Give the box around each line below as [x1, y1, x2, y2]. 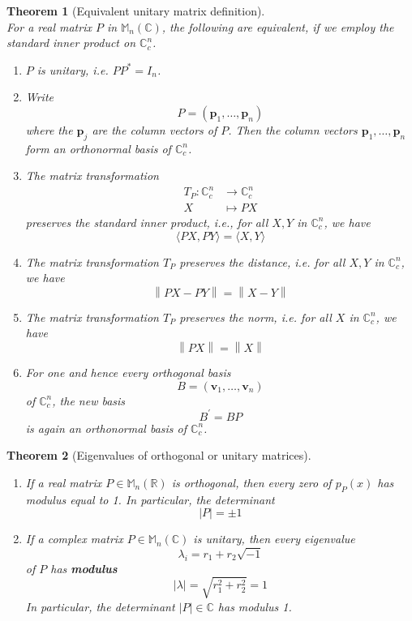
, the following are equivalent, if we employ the [161, 18, 394, 35]
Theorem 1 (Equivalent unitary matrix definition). [6, 2, 265, 19]
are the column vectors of [92, 121, 217, 138]
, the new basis [52, 392, 126, 409]
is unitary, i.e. [36, 61, 109, 78]
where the [25, 121, 73, 138]
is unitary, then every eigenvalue [193, 530, 355, 547]
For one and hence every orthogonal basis [25, 363, 231, 380]
